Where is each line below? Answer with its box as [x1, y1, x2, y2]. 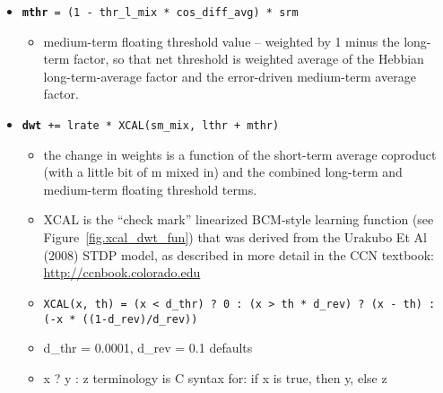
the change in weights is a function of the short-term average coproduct [43, 144, 437, 163]
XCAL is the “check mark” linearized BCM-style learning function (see [43, 210, 434, 229]
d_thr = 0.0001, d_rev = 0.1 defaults [43, 338, 253, 357]
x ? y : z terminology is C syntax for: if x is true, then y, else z [43, 368, 387, 387]
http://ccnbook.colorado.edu [43, 263, 201, 282]
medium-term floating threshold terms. [43, 179, 257, 198]
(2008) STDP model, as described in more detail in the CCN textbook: [43, 245, 434, 264]
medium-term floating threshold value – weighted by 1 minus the [43, 31, 400, 50]
